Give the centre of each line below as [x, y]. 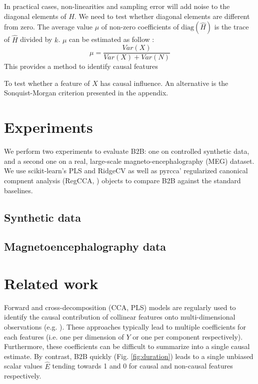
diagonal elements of [35, 16]
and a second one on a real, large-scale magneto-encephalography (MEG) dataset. [129, 161]
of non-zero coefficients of [140, 27]
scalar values [23, 366]
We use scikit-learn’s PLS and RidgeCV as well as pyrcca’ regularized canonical [126, 171]
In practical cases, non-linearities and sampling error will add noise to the [117, 6]
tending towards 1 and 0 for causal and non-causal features [142, 366]
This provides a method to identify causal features [81, 66]
